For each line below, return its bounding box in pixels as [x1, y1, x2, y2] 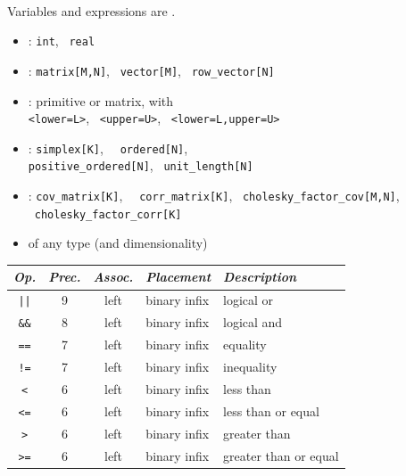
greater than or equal [223, 446, 339, 464]
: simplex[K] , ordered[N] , [28, 138, 188, 157]
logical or [223, 291, 274, 309]
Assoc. [93, 267, 134, 286]
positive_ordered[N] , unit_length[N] [28, 156, 253, 175]
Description [223, 267, 297, 286]
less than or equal [223, 401, 319, 420]
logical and [223, 313, 283, 332]
